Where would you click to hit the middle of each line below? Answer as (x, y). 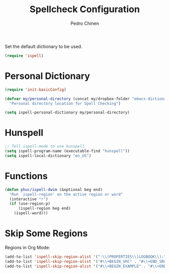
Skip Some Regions (46, 233)
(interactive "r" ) (29, 199)
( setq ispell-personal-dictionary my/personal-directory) (67, 112)
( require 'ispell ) (24, 56)
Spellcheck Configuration (85, 9)
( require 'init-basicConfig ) (36, 90)
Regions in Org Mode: (27, 247)
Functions (26, 176)
